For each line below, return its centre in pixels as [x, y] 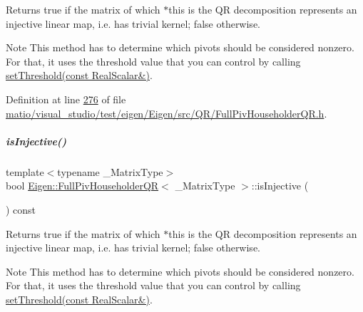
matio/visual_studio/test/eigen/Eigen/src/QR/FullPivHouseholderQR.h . [167, 113]
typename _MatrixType [110, 171]
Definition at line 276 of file [66, 99]
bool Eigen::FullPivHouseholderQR [82, 186]
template [25, 171]
